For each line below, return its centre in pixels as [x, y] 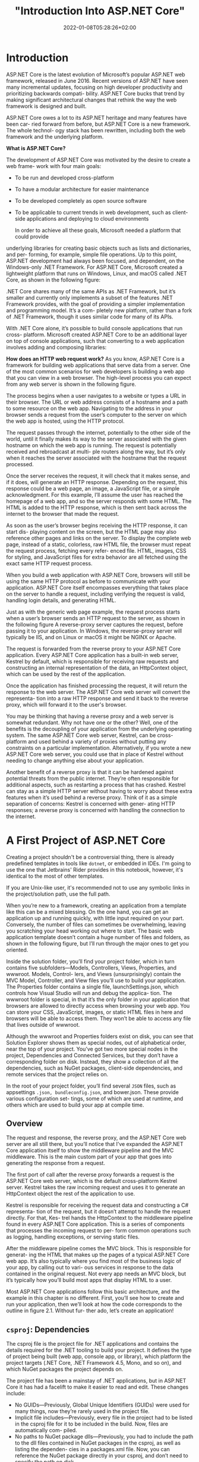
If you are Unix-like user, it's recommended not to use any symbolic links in [98, 887]
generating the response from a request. [56, 1163]
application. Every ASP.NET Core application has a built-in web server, [92, 655]
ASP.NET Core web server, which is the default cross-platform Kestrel [91, 1181]
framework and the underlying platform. [55, 137]
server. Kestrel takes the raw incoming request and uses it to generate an [96, 1187]
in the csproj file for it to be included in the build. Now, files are [91, 1424]
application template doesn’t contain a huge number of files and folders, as [98, 937]
